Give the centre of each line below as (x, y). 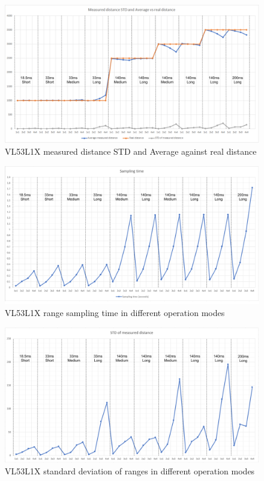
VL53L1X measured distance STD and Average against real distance (131, 151)
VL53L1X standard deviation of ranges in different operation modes (130, 471)
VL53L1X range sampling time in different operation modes (115, 312)
